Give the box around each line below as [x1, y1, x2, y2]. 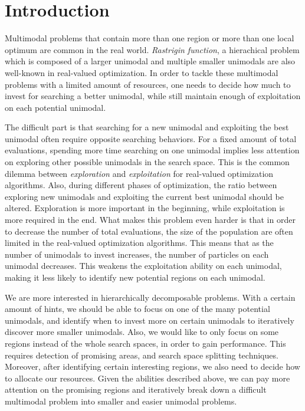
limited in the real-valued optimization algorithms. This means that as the [5, 236, 274, 249]
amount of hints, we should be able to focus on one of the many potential [5, 303, 270, 315]
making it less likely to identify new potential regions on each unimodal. [5, 271, 265, 283]
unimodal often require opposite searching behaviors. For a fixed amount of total [5, 132, 297, 144]
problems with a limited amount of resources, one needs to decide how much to [5, 78, 291, 90]
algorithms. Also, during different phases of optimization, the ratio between [5, 179, 277, 191]
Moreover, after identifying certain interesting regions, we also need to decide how [5, 360, 300, 373]
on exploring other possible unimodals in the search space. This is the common [5, 156, 290, 168]
